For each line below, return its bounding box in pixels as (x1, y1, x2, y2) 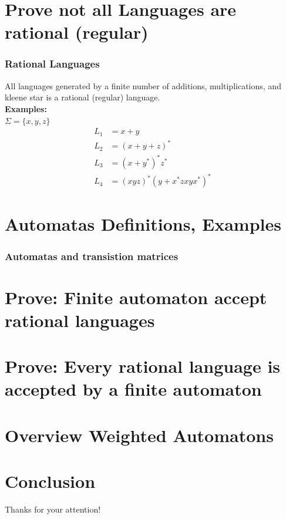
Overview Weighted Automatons (5, 423, 274, 447)
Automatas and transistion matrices (5, 248, 179, 263)
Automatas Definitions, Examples (5, 212, 281, 236)
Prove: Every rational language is (5, 354, 281, 378)
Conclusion (5, 469, 96, 493)
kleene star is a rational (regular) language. (5, 91, 160, 103)
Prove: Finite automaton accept (5, 285, 267, 309)
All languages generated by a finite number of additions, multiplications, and (5, 79, 281, 92)
